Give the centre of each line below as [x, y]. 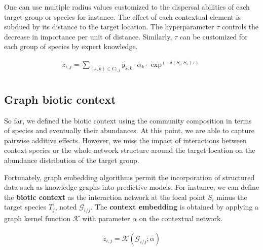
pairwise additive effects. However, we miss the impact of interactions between [125, 140]
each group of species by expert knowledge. [71, 46]
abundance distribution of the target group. [72, 160]
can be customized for [214, 36]
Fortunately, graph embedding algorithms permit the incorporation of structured [129, 177]
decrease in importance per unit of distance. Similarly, [88, 36]
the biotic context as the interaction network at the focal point [105, 197]
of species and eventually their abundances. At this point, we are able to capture [129, 130]
